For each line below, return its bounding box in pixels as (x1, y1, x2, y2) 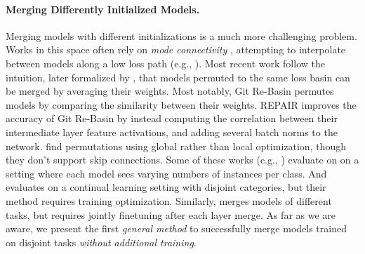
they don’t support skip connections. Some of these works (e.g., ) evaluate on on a (6, 152, 359, 167)
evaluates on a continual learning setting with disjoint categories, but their (6, 180, 326, 194)
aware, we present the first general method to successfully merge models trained (6, 221, 347, 236)
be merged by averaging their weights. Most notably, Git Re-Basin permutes (6, 83, 334, 98)
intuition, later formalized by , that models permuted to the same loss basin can (6, 69, 350, 84)
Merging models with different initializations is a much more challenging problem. (6, 28, 357, 43)
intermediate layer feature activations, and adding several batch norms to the (6, 124, 338, 139)
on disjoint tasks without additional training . (6, 234, 197, 249)
